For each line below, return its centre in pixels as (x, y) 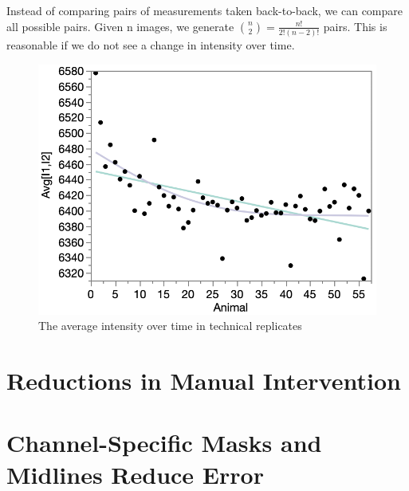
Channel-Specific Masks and (164, 443)
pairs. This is (355, 26)
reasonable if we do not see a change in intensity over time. (151, 44)
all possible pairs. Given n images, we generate (120, 26)
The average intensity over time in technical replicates (170, 326)
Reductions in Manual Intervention (204, 381)
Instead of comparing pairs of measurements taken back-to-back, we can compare (205, 10)
